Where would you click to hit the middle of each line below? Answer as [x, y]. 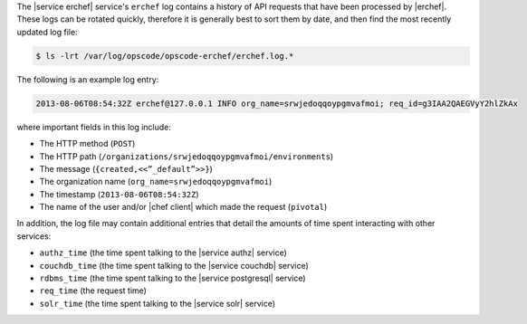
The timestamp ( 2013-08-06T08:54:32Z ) [119, 194]
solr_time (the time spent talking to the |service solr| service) [158, 303]
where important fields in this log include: [94, 127]
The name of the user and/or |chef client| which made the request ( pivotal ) [183, 207]
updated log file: [47, 32]
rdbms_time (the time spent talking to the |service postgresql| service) [173, 278]
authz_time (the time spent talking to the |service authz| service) [163, 253]
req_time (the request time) [93, 291]
